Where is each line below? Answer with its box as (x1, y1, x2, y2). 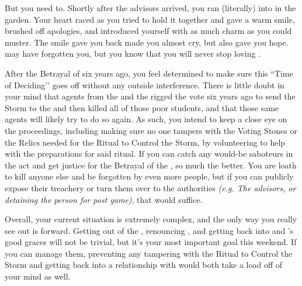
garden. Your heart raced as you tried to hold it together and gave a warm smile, (5, 13, 295, 25)
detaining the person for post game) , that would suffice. (5, 193, 203, 205)
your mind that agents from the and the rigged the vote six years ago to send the (5, 90, 296, 102)
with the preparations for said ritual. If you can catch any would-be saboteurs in (5, 147, 293, 160)
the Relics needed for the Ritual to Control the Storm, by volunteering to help (5, 136, 286, 148)
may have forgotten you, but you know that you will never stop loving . (5, 47, 261, 60)
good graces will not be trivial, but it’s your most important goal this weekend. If (5, 236, 297, 248)
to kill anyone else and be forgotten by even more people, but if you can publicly (5, 170, 294, 182)
